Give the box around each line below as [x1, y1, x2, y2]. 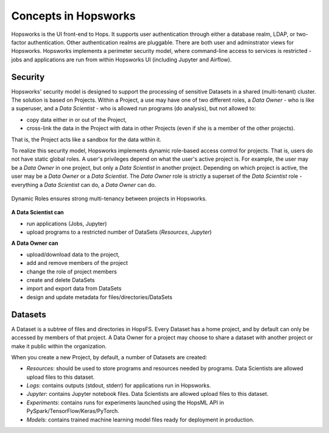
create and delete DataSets [26, 276, 95, 284]
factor [11, 38, 27, 46]
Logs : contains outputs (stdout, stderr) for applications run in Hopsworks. [26, 382, 211, 389]
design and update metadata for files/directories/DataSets [26, 293, 173, 301]
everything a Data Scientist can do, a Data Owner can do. [11, 181, 157, 188]
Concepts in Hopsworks [11, 9, 136, 23]
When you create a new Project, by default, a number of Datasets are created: [11, 353, 207, 361]
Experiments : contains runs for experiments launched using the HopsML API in [26, 399, 224, 406]
